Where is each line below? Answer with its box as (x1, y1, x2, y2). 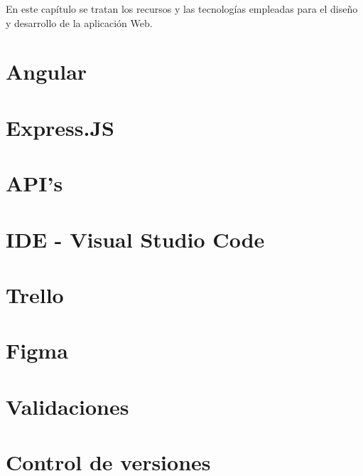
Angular (6, 57, 87, 86)
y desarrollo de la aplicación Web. (6, 15, 153, 30)
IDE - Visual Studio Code (6, 224, 265, 253)
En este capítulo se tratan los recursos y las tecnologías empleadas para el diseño (6, 1, 358, 16)
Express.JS (6, 112, 114, 142)
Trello (6, 280, 64, 309)
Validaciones (6, 391, 129, 421)
